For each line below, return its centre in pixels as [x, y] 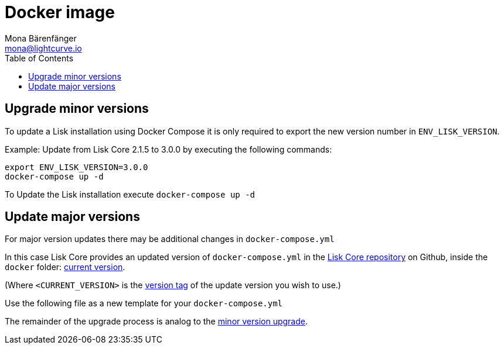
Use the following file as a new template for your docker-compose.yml [144, 303]
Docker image [60, 12]
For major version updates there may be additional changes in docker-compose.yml [170, 239]
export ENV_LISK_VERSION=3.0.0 [76, 167]
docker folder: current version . [65, 267]
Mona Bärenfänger [41, 38]
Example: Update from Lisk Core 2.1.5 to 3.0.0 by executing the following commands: [168, 149]
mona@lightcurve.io [43, 48]
